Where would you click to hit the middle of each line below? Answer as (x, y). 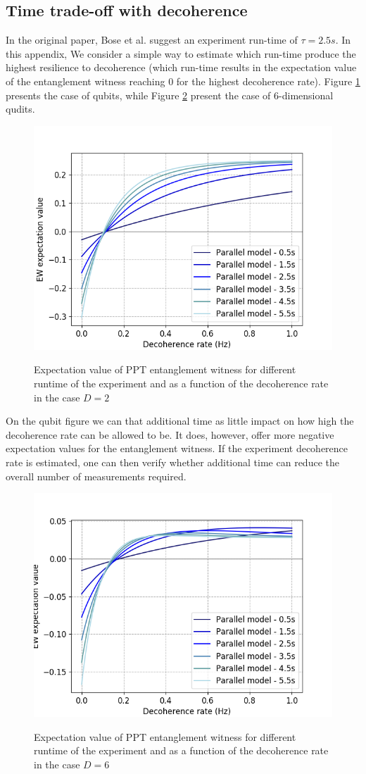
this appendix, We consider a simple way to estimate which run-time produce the (181, 53)
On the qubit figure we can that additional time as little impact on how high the (180, 421)
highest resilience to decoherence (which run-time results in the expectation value (181, 67)
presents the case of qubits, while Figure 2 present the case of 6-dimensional (170, 95)
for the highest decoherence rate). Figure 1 (268, 81)
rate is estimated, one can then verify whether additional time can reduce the (172, 462)
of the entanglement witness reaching (86, 81)
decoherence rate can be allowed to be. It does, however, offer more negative (170, 434)
